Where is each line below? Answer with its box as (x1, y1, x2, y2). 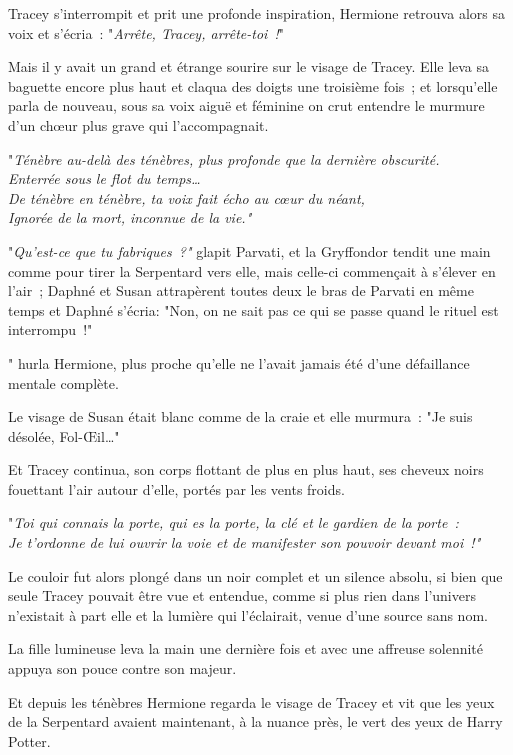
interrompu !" (8, 319, 93, 340)
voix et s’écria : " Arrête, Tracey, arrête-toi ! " (8, 22, 285, 43)
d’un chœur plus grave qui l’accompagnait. (8, 114, 269, 135)
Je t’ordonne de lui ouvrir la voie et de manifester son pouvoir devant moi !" (8, 532, 481, 553)
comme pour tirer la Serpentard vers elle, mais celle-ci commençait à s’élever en (8, 260, 496, 281)
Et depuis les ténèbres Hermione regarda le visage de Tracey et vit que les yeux (8, 691, 495, 712)
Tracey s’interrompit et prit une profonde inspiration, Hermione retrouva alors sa (8, 3, 505, 23)
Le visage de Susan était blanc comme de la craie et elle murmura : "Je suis (8, 406, 473, 427)
